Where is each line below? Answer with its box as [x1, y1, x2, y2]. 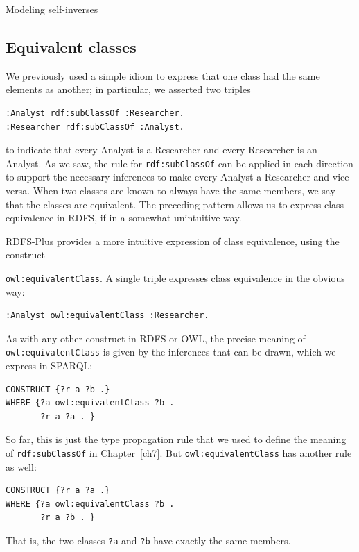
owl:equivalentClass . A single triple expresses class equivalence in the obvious [6, 270, 345, 285]
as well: [6, 459, 37, 474]
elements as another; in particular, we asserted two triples [6, 82, 251, 97]
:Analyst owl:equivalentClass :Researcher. [6, 310, 209, 321]
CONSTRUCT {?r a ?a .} [6, 485, 110, 496]
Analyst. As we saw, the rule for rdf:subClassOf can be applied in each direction [6, 156, 353, 170]
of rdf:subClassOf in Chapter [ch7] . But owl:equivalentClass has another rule [6, 446, 352, 460]
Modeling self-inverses [6, 2, 98, 16]
